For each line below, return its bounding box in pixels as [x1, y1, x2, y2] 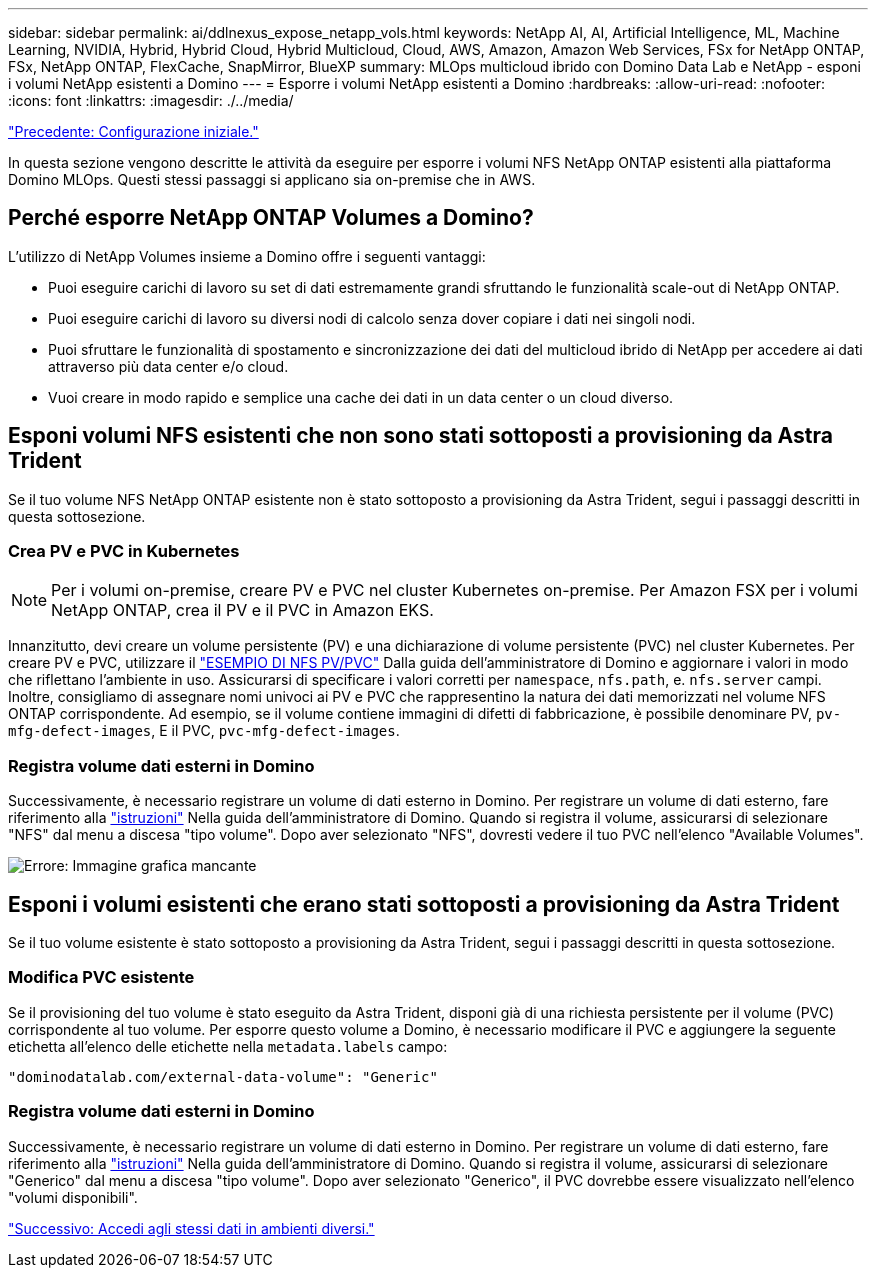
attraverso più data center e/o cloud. [48, 357, 289, 375]
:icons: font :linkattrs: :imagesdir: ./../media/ [8, 92, 294, 109]
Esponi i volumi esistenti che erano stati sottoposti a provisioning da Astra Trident [8, 891, 840, 917]
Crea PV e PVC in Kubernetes [8, 541, 240, 562]
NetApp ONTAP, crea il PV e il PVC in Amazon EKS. [51, 600, 434, 621]
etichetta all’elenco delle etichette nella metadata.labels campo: [8, 1037, 448, 1055]
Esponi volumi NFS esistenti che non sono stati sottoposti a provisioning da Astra [8, 423, 833, 449]
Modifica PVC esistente [8, 967, 195, 988]
